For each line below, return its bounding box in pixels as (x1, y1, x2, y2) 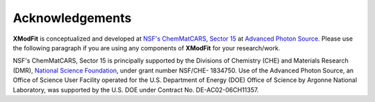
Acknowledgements (12, 10, 132, 25)
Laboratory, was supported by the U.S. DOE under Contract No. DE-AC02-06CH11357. (12, 85, 259, 94)
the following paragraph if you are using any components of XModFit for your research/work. (12, 43, 281, 52)
